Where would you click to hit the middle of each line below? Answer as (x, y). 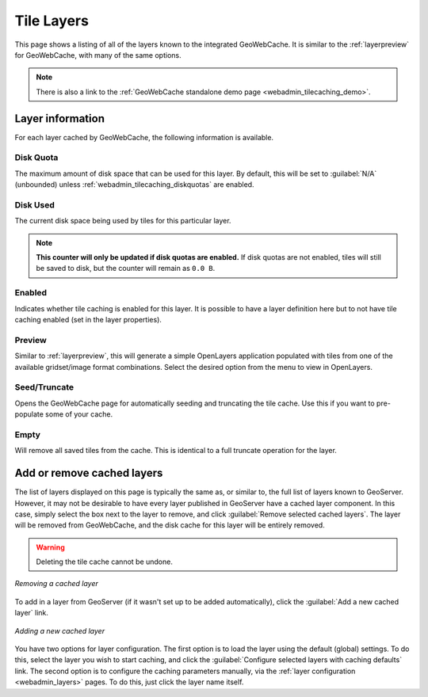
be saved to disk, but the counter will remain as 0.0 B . (126, 269)
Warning (50, 547)
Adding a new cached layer (60, 630)
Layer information (59, 118)
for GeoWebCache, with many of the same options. (98, 55)
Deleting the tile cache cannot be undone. (105, 562)
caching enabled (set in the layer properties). (88, 320)
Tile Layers (52, 21)
